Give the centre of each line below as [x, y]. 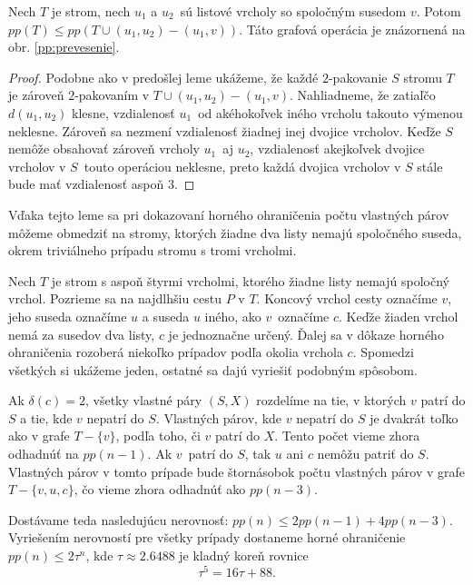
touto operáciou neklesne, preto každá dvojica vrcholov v [242, 166]
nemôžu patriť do [365, 454]
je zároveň [36, 95]
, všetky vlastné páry [143, 400]
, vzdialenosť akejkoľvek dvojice [337, 149]
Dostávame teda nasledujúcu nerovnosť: [118, 519]
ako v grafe [39, 436]
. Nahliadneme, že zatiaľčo [363, 95]
